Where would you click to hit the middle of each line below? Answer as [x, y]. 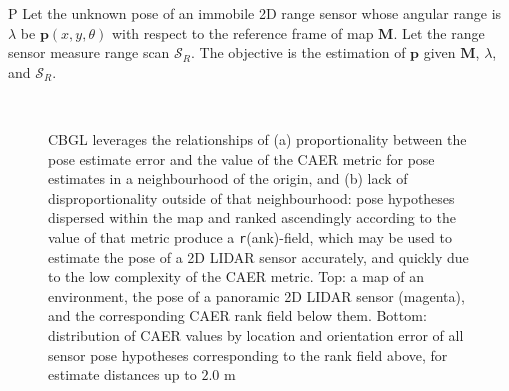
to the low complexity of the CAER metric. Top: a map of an [236, 276]
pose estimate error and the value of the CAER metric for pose [241, 158]
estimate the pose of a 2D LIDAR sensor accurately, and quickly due [258, 256]
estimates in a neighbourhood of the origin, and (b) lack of [228, 178]
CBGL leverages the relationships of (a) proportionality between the [257, 138]
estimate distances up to [122, 374]
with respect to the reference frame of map [242, 32]
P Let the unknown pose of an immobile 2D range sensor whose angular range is [255, 13]
